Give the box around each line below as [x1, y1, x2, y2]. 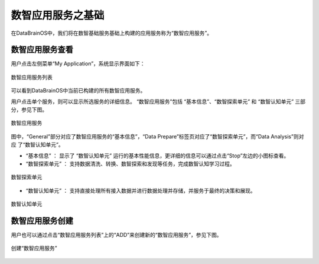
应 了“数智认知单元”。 [11, 141, 64, 148]
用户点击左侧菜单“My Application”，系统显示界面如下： [11, 60, 145, 67]
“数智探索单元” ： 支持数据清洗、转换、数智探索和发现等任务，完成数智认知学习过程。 [25, 160, 236, 167]
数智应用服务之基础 [11, 9, 105, 22]
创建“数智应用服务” [11, 245, 57, 252]
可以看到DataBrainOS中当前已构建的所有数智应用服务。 [11, 87, 146, 94]
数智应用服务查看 [11, 45, 73, 55]
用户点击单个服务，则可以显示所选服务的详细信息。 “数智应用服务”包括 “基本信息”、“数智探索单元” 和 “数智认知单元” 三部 [11, 98, 306, 105]
